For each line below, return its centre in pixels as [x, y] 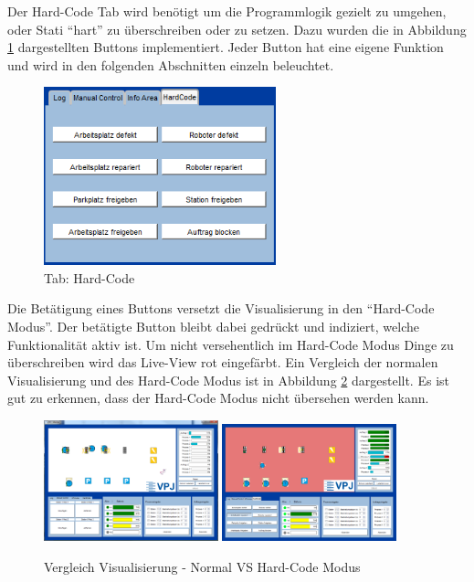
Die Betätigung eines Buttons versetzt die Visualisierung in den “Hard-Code [221, 308]
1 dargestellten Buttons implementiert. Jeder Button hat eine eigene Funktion [226, 47]
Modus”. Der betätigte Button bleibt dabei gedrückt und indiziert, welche [213, 327]
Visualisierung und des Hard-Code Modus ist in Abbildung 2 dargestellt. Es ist [228, 380]
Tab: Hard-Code [90, 277]
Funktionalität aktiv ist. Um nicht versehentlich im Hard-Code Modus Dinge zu [231, 344]
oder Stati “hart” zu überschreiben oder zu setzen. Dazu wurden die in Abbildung [237, 29]
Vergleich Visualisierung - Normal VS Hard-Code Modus [202, 566]
